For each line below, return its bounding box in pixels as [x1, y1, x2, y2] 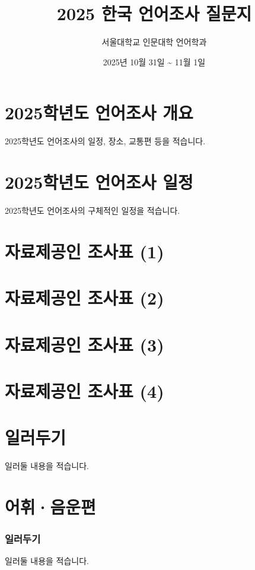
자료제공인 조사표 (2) [5, 286, 164, 310]
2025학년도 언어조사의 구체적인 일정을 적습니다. [5, 204, 180, 216]
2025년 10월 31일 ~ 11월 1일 [103, 55, 206, 68]
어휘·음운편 [5, 494, 96, 518]
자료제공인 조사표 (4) [5, 378, 164, 403]
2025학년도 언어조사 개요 [5, 100, 193, 125]
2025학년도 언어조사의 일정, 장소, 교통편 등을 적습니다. [5, 135, 206, 147]
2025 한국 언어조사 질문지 [56, 1, 252, 26]
